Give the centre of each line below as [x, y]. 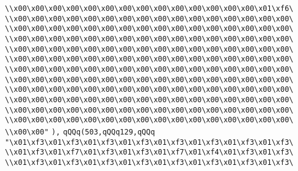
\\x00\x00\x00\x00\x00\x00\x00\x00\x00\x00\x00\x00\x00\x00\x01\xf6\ [149, 9]
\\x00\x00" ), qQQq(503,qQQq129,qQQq [80, 132]
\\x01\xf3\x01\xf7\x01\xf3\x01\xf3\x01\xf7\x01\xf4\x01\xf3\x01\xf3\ [149, 152]
